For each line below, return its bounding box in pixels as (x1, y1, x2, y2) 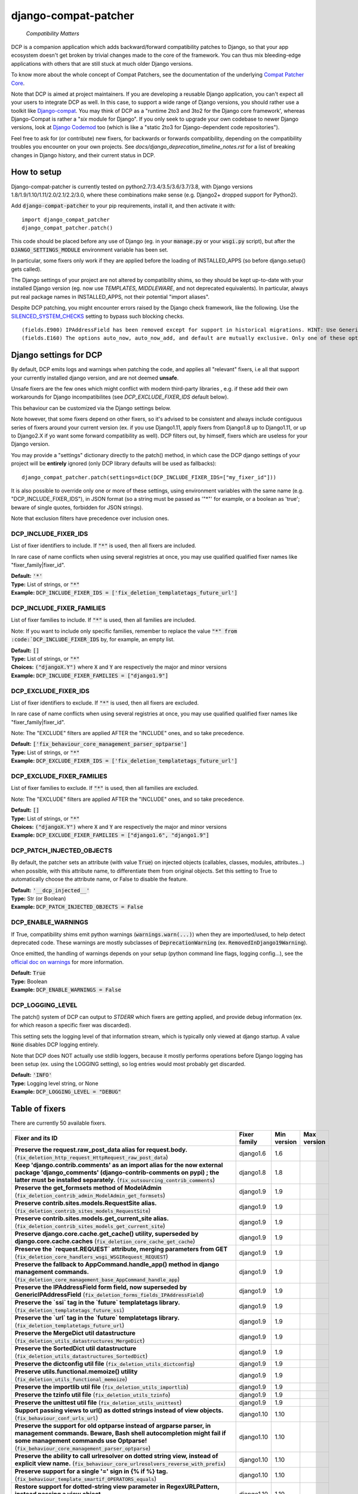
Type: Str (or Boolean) (11, 895, 66, 902)
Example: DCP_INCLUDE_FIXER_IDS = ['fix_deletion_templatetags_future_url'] (11, 589, 238, 596)
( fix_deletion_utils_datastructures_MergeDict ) (14, 1336, 145, 1345)
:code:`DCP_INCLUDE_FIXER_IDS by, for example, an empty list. (11, 636, 175, 643)
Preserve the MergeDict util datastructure (14, 1329, 136, 1337)
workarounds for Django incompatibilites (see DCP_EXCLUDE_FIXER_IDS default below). (11, 393, 229, 400)
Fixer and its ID (14, 1134, 58, 1143)
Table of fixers (11, 1103, 66, 1114)
